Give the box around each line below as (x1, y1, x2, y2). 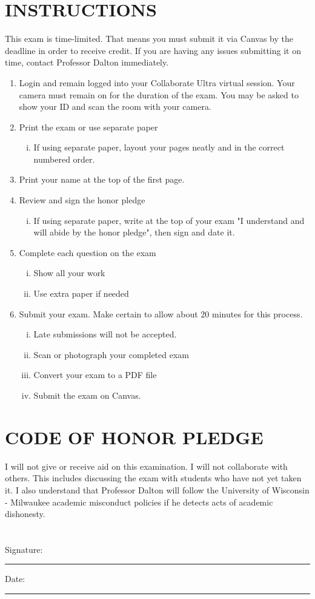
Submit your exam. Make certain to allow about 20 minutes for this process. (19, 307, 303, 320)
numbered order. (33, 152, 95, 165)
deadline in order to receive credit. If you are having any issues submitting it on (5, 44, 301, 56)
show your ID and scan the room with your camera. (19, 100, 211, 113)
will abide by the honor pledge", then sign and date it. (33, 226, 235, 239)
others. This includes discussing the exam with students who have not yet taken (5, 472, 302, 484)
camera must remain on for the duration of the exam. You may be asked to (19, 88, 299, 101)
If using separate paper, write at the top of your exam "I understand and (33, 214, 305, 226)
